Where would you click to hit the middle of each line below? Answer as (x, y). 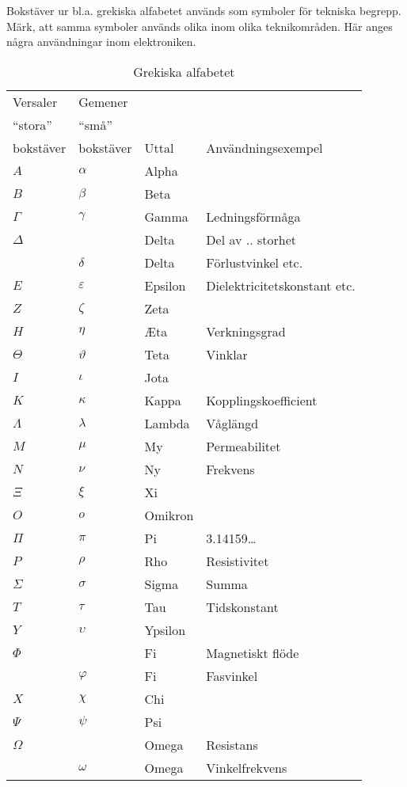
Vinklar (227, 354)
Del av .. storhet (251, 239)
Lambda (167, 423)
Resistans (232, 744)
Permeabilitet (243, 446)
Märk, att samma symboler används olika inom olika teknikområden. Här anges (200, 26)
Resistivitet (238, 561)
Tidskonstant (242, 606)
